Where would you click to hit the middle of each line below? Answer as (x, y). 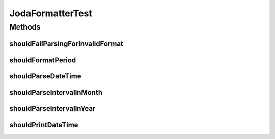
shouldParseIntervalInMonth (56, 92)
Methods (25, 27)
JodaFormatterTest (51, 13)
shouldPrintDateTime (44, 125)
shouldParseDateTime (45, 76)
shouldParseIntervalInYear (52, 109)
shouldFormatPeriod (43, 60)
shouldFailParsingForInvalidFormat (66, 44)
